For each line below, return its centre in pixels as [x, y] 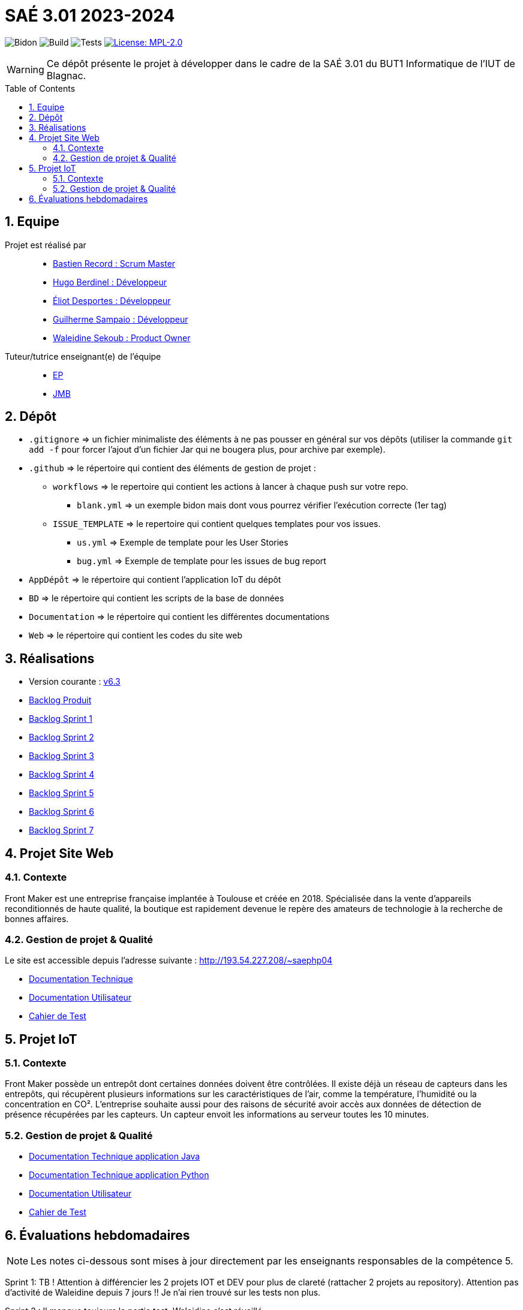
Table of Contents [40, 88]
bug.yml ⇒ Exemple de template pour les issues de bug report [202, 561]
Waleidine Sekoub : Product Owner [122, 338]
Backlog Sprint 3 [61, 756]
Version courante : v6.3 [75, 682]
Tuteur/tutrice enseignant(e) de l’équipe [83, 356]
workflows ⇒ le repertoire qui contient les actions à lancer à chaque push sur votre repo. [231, 487]
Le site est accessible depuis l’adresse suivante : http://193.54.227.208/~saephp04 [169, 960]
